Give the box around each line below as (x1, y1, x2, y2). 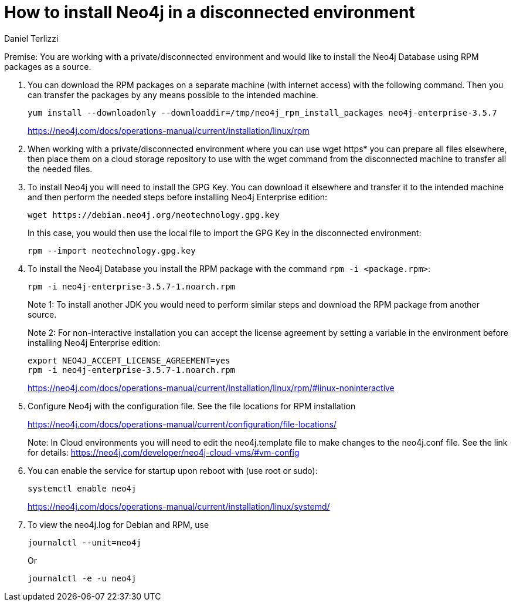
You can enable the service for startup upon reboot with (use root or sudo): (28, 465, 318, 476)
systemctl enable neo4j (28, 483, 137, 493)
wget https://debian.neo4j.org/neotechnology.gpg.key (28, 210, 280, 220)
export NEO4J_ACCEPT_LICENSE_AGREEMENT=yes (28, 355, 230, 365)
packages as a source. (4, 61, 91, 72)
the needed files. (28, 163, 93, 174)
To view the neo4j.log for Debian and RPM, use (28, 519, 209, 530)
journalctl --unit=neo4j (28, 537, 141, 547)
